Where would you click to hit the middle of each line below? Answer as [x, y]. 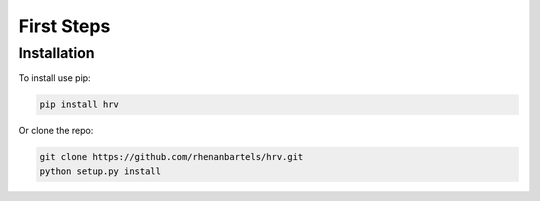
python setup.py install [100, 171]
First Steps [64, 26]
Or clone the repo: [56, 131]
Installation [56, 53]
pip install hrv [79, 104]
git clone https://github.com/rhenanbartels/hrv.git [171, 157]
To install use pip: [54, 78]
